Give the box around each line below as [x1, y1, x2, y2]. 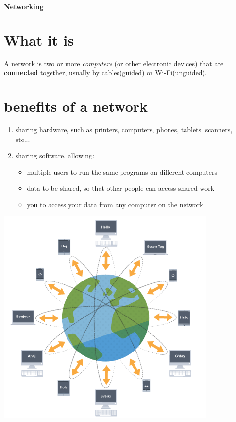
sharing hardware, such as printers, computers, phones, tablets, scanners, [15, 124, 233, 135]
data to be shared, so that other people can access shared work [27, 183, 215, 193]
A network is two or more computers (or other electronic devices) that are [4, 58, 224, 68]
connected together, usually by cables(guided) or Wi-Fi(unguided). [4, 68, 207, 78]
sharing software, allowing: [15, 150, 94, 160]
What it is [4, 30, 74, 50]
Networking [4, 1, 44, 11]
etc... [15, 134, 30, 144]
